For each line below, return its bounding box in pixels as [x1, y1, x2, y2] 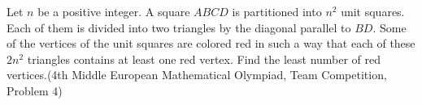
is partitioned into [232, 3, 322, 19]
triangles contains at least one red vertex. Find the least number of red [27, 50, 381, 67]
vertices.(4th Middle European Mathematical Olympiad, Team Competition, [7, 66, 387, 83]
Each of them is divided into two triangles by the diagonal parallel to [7, 19, 351, 36]
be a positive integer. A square [37, 3, 190, 19]
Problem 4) [7, 82, 63, 99]
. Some [372, 19, 407, 36]
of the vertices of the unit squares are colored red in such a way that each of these [7, 35, 415, 52]
